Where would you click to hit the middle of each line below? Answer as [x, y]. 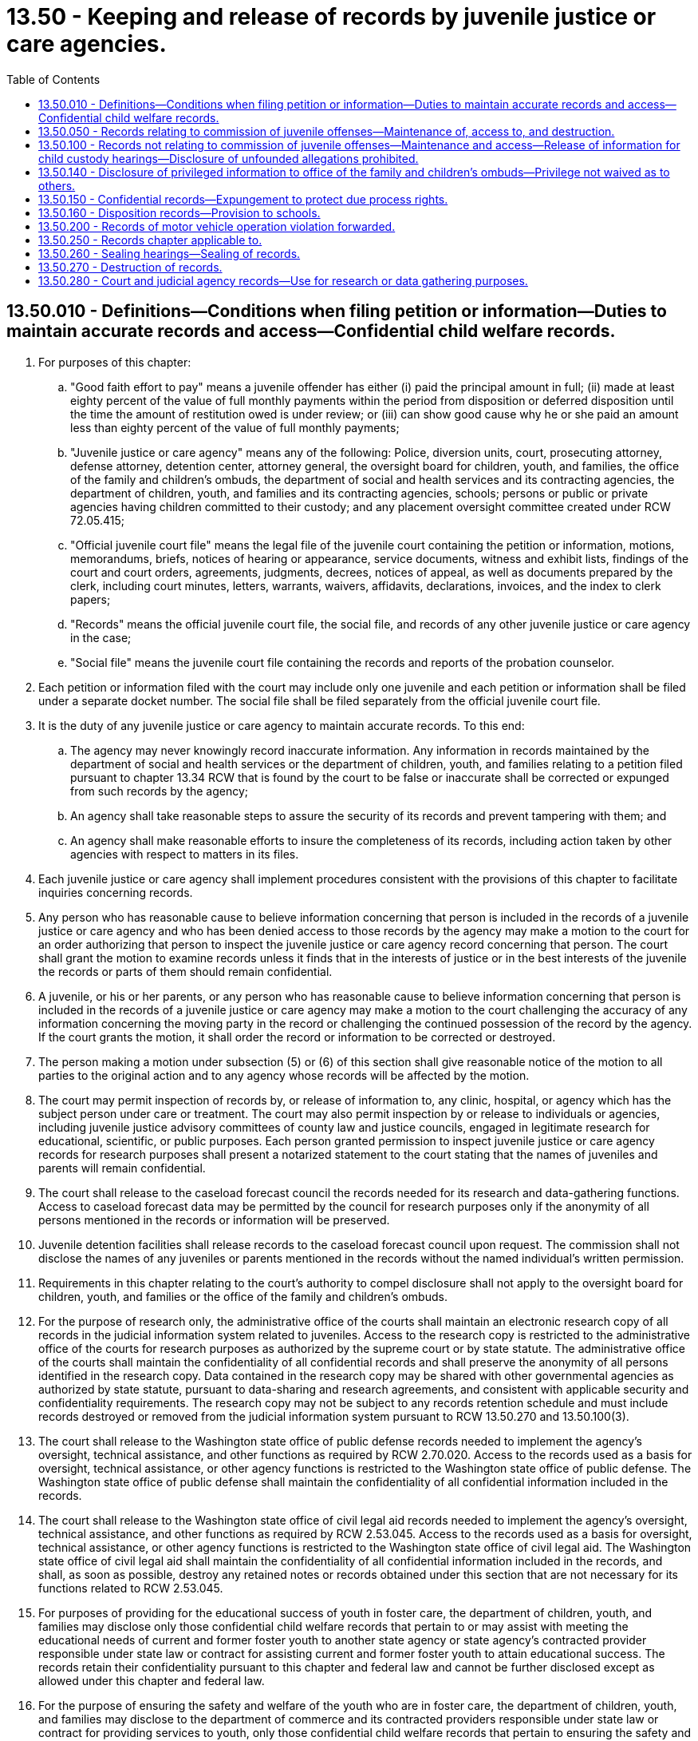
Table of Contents [53, 79]
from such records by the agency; [159, 791]
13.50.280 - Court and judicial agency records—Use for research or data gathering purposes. [283, 280]
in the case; [101, 637]
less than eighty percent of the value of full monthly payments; [235, 427]
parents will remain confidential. [122, 1168]
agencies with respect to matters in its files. [185, 854]
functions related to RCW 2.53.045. [131, 1588]
